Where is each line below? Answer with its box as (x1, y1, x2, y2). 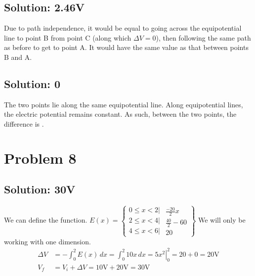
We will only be (198, 215, 246, 225)
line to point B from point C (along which (4, 32, 131, 43)
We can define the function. (4, 215, 87, 225)
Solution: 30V (4, 182, 76, 197)
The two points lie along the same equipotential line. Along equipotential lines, (4, 99, 243, 109)
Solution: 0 (4, 76, 61, 91)
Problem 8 (4, 147, 77, 168)
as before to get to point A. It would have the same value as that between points (4, 42, 249, 52)
